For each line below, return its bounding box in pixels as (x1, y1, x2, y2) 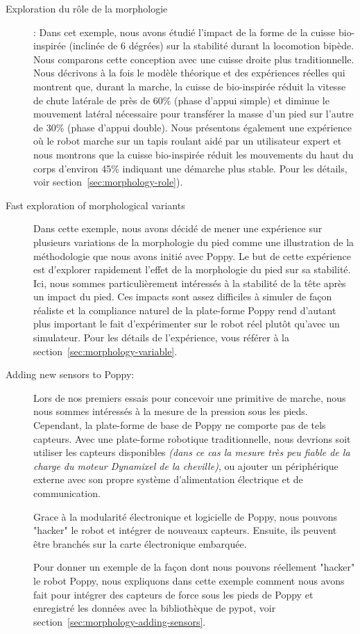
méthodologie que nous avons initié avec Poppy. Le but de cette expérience (33, 248, 351, 263)
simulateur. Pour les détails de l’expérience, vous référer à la (33, 330, 289, 345)
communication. (33, 486, 101, 500)
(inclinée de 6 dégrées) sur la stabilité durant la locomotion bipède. (69, 38, 354, 53)
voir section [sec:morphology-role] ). (33, 174, 183, 189)
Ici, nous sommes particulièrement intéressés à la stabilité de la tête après (33, 275, 346, 290)
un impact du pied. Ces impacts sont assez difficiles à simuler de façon (33, 289, 332, 304)
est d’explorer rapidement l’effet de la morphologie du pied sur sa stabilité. (33, 262, 351, 277)
